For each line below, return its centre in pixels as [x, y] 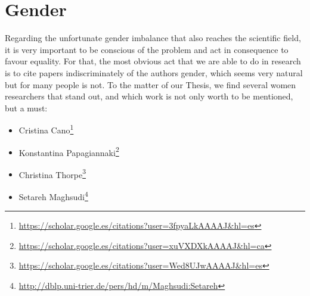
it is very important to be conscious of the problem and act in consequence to [147, 49]
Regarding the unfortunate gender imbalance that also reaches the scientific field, [153, 38]
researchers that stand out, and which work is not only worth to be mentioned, [149, 96]
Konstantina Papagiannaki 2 [69, 151]
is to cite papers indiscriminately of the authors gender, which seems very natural [154, 72]
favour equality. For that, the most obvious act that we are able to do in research [153, 61]
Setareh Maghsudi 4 [53, 196]
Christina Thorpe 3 [52, 173]
